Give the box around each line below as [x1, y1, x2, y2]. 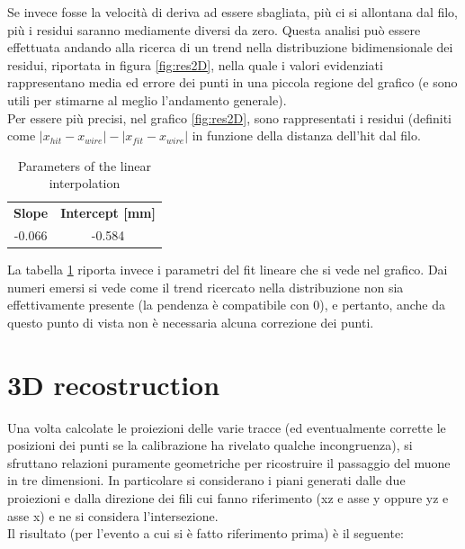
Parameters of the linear [17, 156, 152, 175]
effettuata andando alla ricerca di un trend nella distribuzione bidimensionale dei [7, 38, 453, 57]
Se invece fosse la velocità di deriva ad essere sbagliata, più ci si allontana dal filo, [7, 3, 459, 21]
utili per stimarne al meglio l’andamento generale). [7, 90, 287, 109]
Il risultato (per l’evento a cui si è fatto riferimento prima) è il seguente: [7, 524, 405, 543]
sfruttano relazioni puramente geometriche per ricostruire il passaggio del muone [7, 453, 451, 472]
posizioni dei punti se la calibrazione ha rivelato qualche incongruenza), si [7, 436, 413, 454]
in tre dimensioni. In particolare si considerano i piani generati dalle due [7, 471, 406, 490]
